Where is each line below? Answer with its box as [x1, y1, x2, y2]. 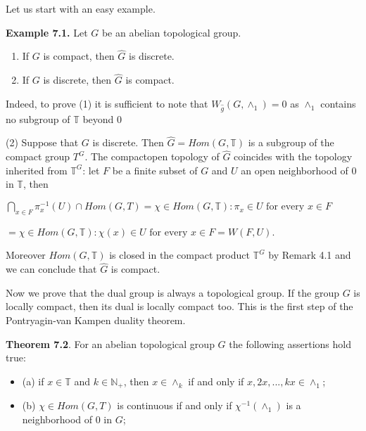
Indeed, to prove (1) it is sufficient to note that [6, 96, 208, 110]
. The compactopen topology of [84, 149, 220, 164]
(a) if [22, 373, 44, 388]
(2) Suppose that [6, 135, 79, 150]
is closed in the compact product [109, 247, 250, 262]
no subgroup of [6, 111, 70, 126]
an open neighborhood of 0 [241, 162, 357, 177]
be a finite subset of [112, 162, 198, 177]
